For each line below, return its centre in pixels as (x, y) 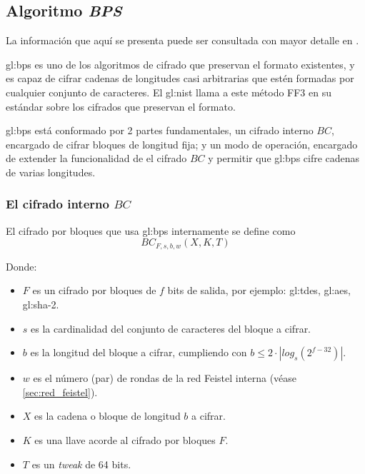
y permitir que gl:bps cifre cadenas (284, 158)
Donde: (21, 266)
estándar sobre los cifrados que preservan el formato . (121, 106)
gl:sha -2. (41, 304)
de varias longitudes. (51, 172)
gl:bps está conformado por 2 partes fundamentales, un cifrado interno (160, 130)
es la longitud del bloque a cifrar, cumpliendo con (139, 352)
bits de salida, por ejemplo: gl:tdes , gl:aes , (259, 290)
